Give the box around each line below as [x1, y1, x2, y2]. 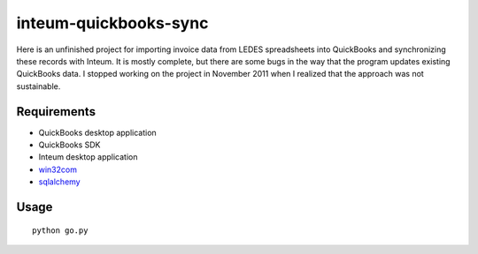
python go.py [32, 225, 89, 235]
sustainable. [16, 80, 61, 92]
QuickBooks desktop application [38, 127, 157, 138]
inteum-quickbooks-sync [16, 13, 209, 33]
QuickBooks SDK [38, 139, 101, 150]
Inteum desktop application [38, 152, 138, 162]
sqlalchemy [38, 176, 81, 187]
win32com [38, 164, 77, 175]
